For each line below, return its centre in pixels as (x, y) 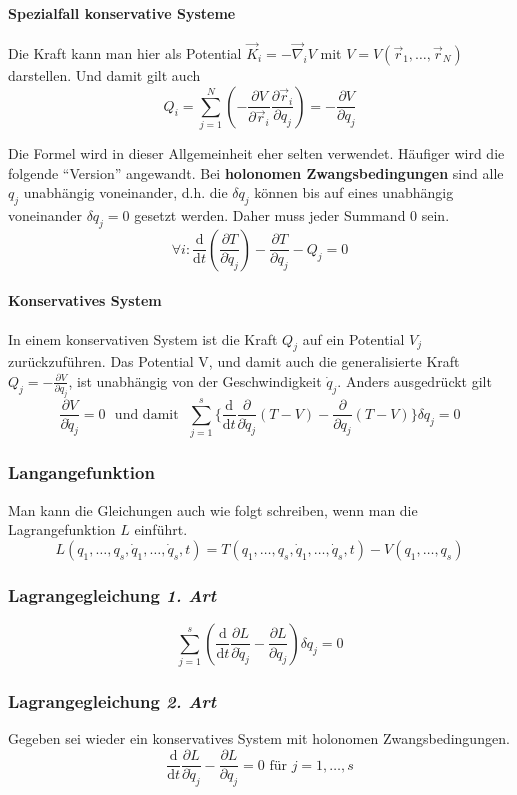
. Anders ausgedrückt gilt (414, 380)
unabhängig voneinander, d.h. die (125, 192)
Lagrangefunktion (62, 529)
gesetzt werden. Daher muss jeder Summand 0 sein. (292, 214)
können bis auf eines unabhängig (354, 192)
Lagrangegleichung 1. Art (112, 594)
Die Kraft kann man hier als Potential (125, 53)
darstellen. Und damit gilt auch (104, 75)
